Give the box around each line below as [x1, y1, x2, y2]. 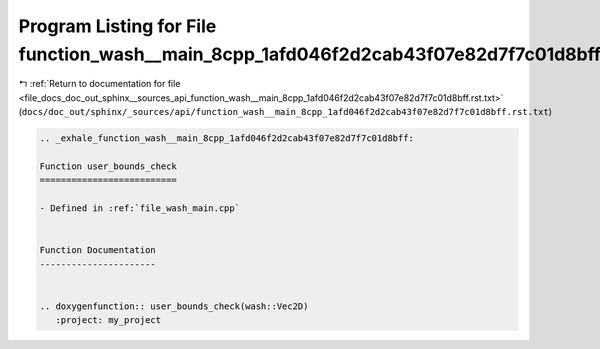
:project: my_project [55, 315, 162, 326]
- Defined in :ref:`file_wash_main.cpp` [39, 203, 240, 214]
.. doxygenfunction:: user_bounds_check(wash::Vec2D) [39, 300, 309, 312]
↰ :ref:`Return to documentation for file [18, 78, 181, 90]
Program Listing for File [18, 15, 217, 37]
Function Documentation [39, 245, 157, 256]
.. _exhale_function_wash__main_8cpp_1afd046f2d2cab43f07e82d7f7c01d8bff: [39, 133, 415, 144]
